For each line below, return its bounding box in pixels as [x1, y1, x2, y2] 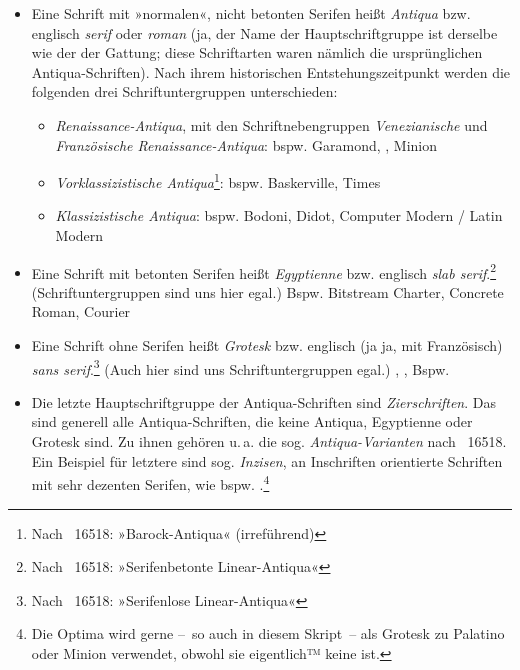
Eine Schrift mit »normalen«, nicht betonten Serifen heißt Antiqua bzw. [31, 3, 471, 23]
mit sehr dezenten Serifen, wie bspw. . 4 [31, 471, 270, 494]
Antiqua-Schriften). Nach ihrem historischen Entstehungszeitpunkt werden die [31, 61, 511, 82]
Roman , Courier [31, 301, 131, 322]
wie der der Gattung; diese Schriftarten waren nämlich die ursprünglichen [31, 42, 483, 63]
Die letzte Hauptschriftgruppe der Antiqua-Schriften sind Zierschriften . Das [31, 391, 497, 412]
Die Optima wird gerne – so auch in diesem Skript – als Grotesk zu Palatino [31, 623, 505, 644]
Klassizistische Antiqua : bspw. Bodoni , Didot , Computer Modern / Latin [55, 205, 503, 226]
